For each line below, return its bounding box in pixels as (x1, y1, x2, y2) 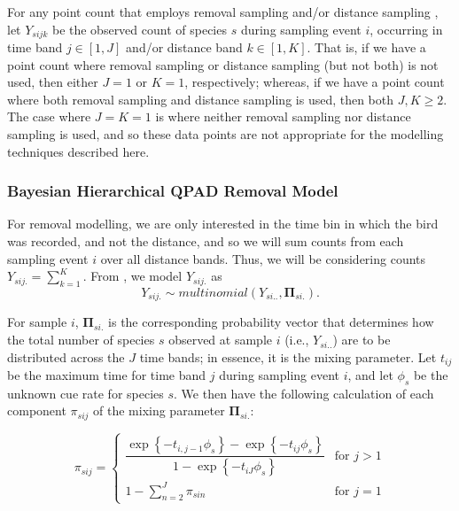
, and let (347, 366, 393, 384)
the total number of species (7, 330, 155, 349)
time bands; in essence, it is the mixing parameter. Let (139, 347, 437, 366)
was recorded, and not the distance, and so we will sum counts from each (7, 232, 404, 251)
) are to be (332, 330, 391, 349)
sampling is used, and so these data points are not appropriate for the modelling (7, 125, 444, 143)
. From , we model (82, 267, 183, 285)
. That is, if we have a (307, 38, 426, 57)
